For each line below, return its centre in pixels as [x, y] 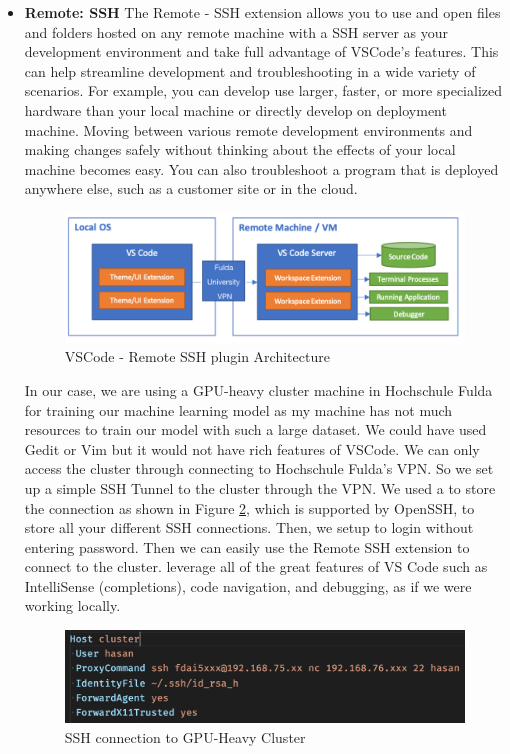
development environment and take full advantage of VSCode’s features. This [261, 51]
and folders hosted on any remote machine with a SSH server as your [236, 31]
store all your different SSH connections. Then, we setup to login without [249, 527]
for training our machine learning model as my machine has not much [238, 409]
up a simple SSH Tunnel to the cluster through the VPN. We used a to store [260, 487]
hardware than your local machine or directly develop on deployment [235, 109]
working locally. [72, 605]
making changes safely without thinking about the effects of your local [240, 149]
